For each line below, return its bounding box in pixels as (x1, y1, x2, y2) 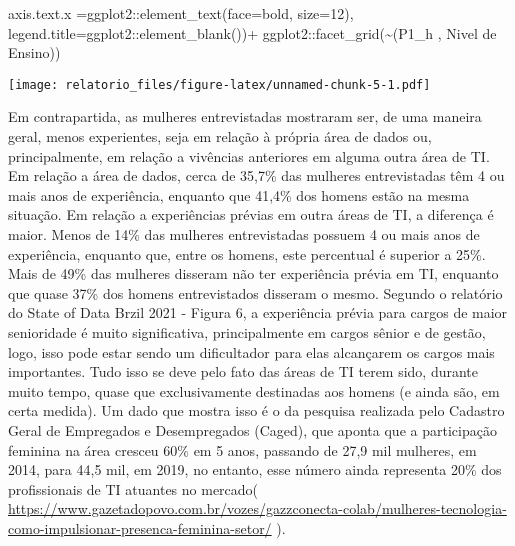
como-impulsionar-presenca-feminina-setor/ (8, 517, 272, 538)
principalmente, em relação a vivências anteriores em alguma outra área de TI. (8, 145, 490, 166)
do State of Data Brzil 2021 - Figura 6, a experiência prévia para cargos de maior (8, 302, 508, 323)
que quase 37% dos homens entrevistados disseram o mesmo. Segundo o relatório (8, 282, 503, 303)
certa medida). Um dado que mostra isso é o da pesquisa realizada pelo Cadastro (8, 400, 505, 421)
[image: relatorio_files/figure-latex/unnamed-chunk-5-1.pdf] (8, 77, 431, 92)
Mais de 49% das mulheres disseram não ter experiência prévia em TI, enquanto (8, 263, 499, 284)
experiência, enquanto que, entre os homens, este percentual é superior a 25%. (8, 243, 486, 264)
